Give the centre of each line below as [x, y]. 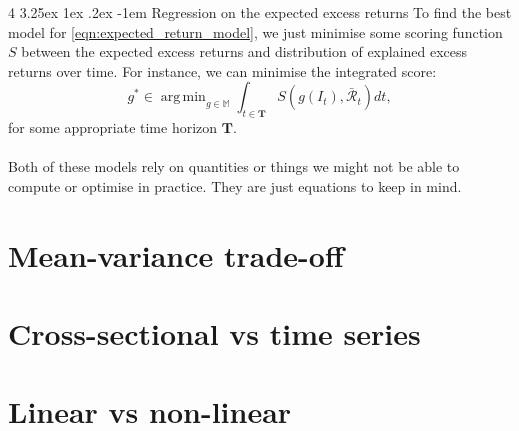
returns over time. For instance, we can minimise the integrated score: [222, 70]
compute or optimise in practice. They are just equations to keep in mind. [235, 185]
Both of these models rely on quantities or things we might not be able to [234, 166]
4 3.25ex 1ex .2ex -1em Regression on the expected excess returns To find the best [260, 12]
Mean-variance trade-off [176, 254]
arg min [183, 97]
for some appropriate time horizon [113, 127]
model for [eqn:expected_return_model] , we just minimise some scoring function [255, 31]
